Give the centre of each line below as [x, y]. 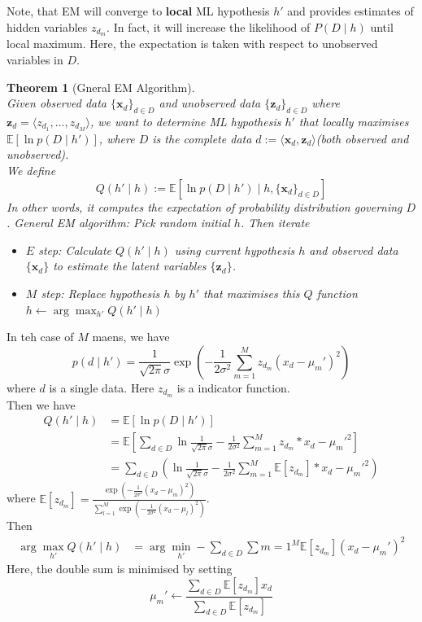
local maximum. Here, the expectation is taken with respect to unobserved [192, 44]
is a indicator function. [233, 387]
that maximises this [252, 293]
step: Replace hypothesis [100, 293]
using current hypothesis [235, 250]
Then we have [41, 404]
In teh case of [40, 337]
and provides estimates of [350, 11]
